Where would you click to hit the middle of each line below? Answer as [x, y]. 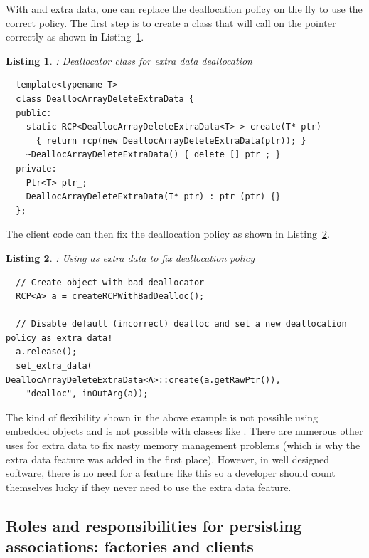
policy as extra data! [59, 338]
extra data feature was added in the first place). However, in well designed [167, 459]
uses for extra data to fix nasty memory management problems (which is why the [183, 445]
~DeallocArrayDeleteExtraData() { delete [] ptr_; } [153, 155]
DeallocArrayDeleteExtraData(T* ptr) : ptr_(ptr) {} [153, 197]
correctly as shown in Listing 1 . [75, 37]
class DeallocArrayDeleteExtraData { [105, 99]
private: [36, 168]
